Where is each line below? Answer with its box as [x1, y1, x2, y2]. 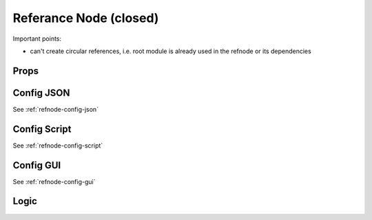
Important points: [12, 34, 62, 43]
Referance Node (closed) [12, 10, 159, 26]
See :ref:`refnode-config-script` [12, 141, 103, 150]
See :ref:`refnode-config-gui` [12, 177, 96, 186]
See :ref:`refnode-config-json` [12, 105, 99, 113]
